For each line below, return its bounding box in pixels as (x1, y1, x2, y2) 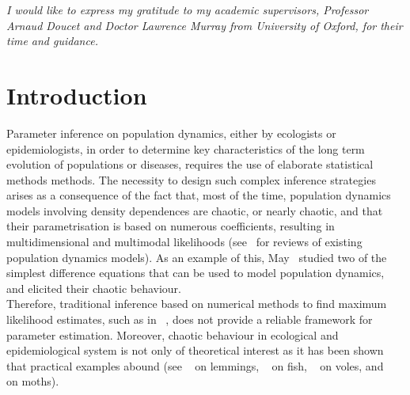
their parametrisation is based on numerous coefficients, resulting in (6, 218, 335, 234)
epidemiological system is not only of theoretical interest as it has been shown (6, 342, 384, 359)
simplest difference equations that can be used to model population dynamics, (6, 264, 385, 281)
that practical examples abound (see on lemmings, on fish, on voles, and (6, 357, 384, 374)
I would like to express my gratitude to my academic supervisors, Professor (6, 2, 369, 17)
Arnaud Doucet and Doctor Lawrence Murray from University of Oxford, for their (6, 17, 403, 33)
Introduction (6, 78, 147, 111)
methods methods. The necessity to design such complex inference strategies (6, 171, 376, 188)
